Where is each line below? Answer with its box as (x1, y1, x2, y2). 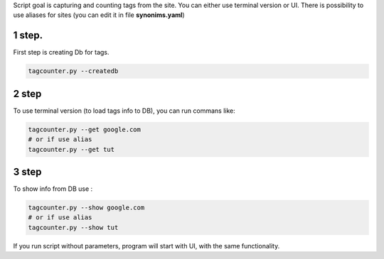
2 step (13, 87, 42, 99)
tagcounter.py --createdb (28, 67, 119, 75)
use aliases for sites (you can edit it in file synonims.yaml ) (13, 11, 185, 19)
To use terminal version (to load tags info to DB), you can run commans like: (13, 106, 236, 115)
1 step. (13, 29, 43, 42)
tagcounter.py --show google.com (28, 204, 145, 212)
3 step (13, 165, 42, 177)
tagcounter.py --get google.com (28, 125, 142, 133)
